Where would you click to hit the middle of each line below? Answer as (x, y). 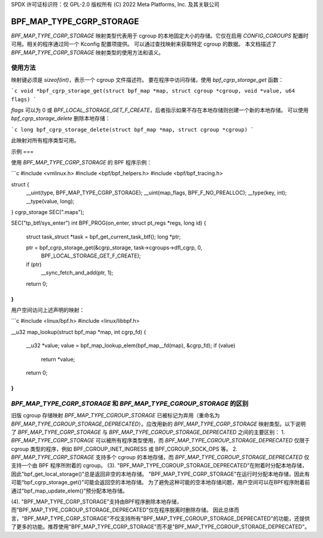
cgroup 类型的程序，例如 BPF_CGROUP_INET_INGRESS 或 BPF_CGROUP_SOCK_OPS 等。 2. (124, 449)
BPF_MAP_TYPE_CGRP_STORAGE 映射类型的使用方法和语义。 (87, 52)
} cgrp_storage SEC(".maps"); (48, 212)
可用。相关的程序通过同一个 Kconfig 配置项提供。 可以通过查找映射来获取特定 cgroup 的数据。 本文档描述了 (144, 44)
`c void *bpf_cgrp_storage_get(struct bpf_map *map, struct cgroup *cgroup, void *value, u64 (153, 91)
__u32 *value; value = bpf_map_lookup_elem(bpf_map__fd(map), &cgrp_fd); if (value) (131, 346)
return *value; (58, 359)
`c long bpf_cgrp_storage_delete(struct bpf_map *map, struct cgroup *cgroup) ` (132, 129)
